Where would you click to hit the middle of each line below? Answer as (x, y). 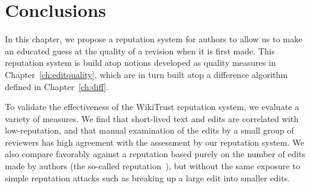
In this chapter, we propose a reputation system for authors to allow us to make (154, 39)
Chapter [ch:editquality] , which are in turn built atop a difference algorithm (147, 74)
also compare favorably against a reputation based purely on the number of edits (155, 154)
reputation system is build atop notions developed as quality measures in (140, 63)
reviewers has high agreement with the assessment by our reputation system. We (155, 142)
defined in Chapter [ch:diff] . (57, 86)
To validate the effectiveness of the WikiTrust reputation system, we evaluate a (152, 107)
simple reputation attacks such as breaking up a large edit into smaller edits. (147, 177)
